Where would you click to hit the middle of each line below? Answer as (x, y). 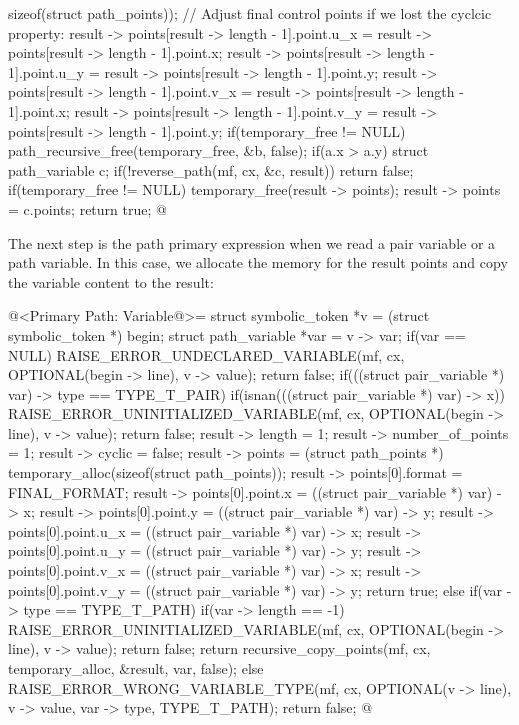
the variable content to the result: (111, 281)
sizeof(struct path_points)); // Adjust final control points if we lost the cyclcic (250, 13)
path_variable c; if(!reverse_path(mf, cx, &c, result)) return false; (211, 169)
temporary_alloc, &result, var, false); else (136, 668)
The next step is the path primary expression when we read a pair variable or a (252, 242)
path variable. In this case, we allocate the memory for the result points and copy (258, 262)
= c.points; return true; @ (87, 208)
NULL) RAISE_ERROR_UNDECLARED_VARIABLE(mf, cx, (206, 354)
